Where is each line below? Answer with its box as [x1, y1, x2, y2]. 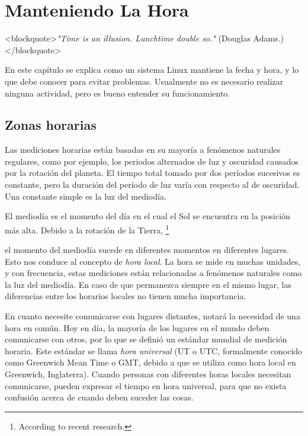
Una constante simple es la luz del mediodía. [5, 190, 166, 202]
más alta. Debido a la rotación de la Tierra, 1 [5, 222, 169, 236]
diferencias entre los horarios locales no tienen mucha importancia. [5, 290, 246, 302]
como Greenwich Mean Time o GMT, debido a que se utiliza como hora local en [5, 356, 296, 368]
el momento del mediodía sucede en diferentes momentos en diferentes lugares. [5, 243, 289, 256]
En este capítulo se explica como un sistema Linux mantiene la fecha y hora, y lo [5, 63, 299, 76]
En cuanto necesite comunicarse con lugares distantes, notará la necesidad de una [5, 310, 300, 322]
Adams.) [253, 32, 284, 44]
